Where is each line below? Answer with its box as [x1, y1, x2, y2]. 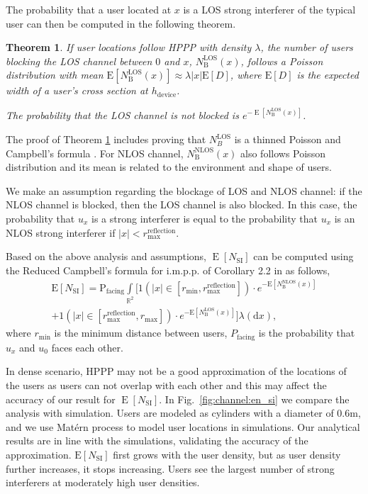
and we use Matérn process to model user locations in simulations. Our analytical [6, 419, 360, 434]
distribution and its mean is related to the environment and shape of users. [6, 159, 332, 174]
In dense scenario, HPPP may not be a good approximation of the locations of [6, 364, 347, 378]
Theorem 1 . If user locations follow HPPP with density [6, 40, 252, 55]
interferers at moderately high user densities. [6, 475, 200, 490]
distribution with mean [6, 67, 104, 82]
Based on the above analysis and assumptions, [6, 249, 206, 264]
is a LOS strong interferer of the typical [183, 2, 356, 16]
